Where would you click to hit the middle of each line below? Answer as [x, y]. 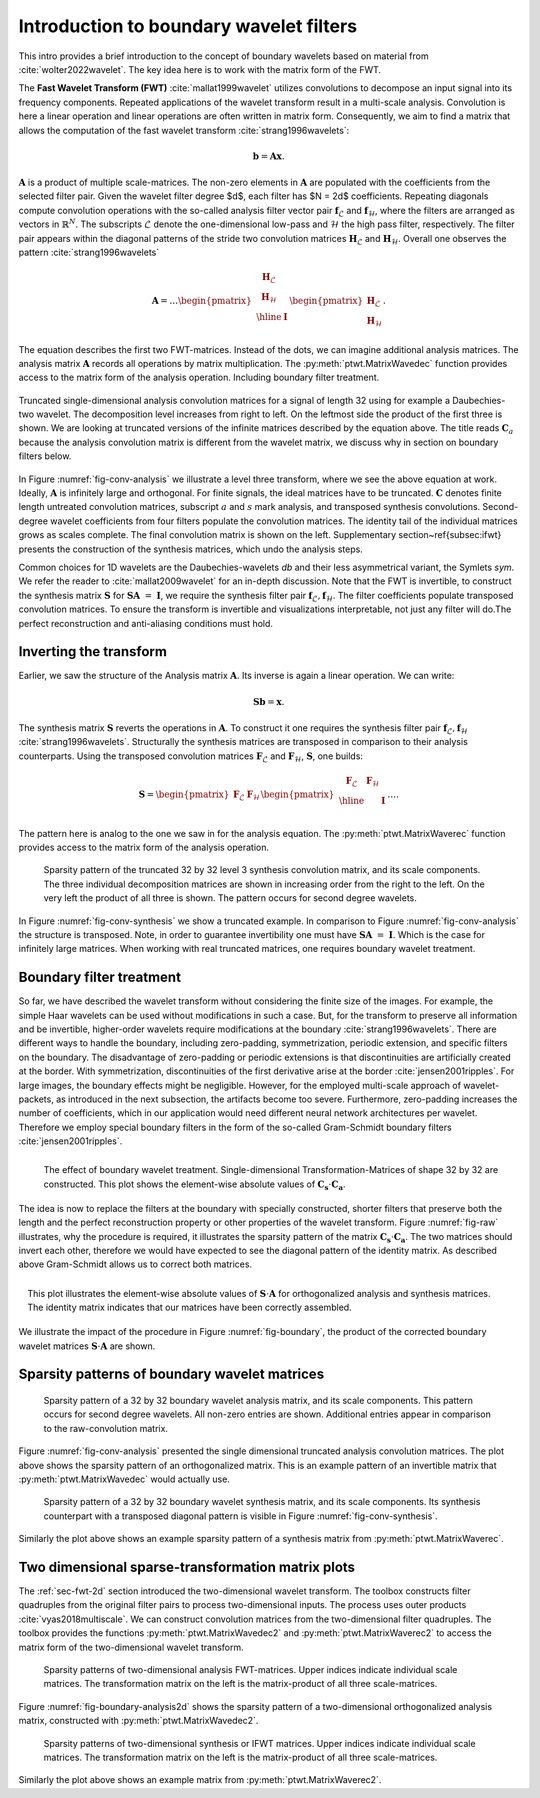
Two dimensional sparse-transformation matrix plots [186, 1566]
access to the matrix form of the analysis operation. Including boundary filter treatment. [199, 377]
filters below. [45, 456]
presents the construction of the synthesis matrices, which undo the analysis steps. [191, 549]
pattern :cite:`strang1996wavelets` [89, 252]
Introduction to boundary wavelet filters [188, 26]
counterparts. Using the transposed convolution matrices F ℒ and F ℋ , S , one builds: [191, 757]
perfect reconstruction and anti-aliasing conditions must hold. [146, 623]
